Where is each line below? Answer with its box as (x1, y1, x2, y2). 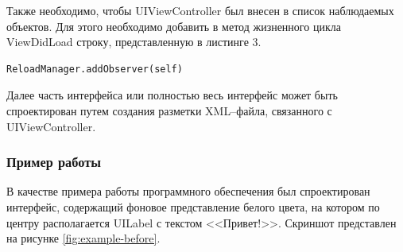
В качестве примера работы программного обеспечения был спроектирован (6, 183, 370, 200)
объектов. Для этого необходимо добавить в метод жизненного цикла (6, 17, 341, 34)
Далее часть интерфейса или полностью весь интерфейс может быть (6, 87, 338, 103)
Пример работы (6, 152, 102, 172)
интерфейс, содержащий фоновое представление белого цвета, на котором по (6, 198, 380, 215)
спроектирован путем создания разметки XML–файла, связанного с (6, 102, 332, 118)
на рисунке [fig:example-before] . (6, 230, 161, 246)
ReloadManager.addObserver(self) (6, 63, 183, 75)
